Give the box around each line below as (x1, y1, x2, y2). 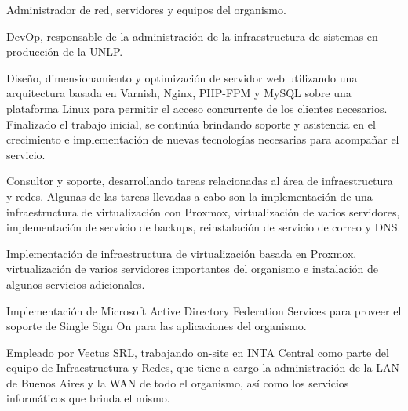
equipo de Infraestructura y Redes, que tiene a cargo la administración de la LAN (6, 359, 399, 376)
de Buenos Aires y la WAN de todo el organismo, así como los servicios (6, 374, 349, 391)
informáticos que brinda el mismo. (6, 390, 170, 406)
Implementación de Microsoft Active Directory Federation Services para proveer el (6, 302, 402, 318)
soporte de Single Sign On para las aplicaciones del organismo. (6, 318, 307, 334)
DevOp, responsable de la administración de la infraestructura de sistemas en (6, 27, 378, 44)
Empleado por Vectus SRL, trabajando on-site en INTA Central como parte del (6, 344, 389, 360)
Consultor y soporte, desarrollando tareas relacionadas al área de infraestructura (6, 173, 393, 189)
